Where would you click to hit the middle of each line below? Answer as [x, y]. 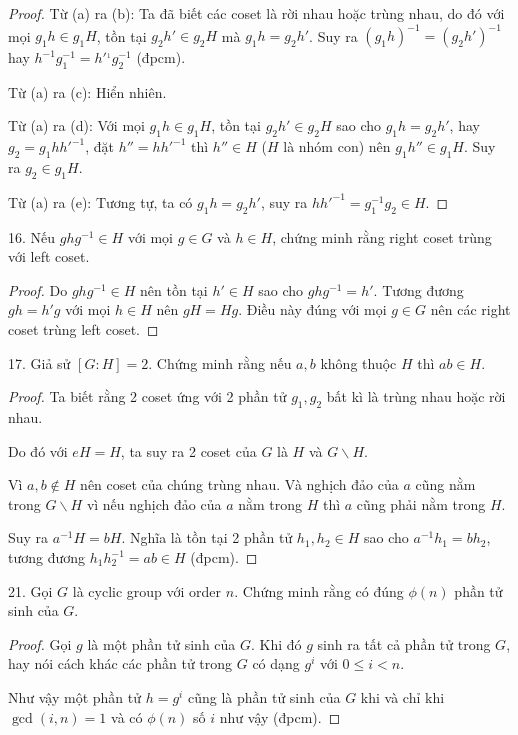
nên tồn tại [174, 289]
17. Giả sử [39, 362]
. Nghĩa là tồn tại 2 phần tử [207, 537]
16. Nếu [32, 236]
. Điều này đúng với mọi [312, 309]
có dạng [276, 663]
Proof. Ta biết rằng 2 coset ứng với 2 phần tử [147, 396]
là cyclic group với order [147, 590]
